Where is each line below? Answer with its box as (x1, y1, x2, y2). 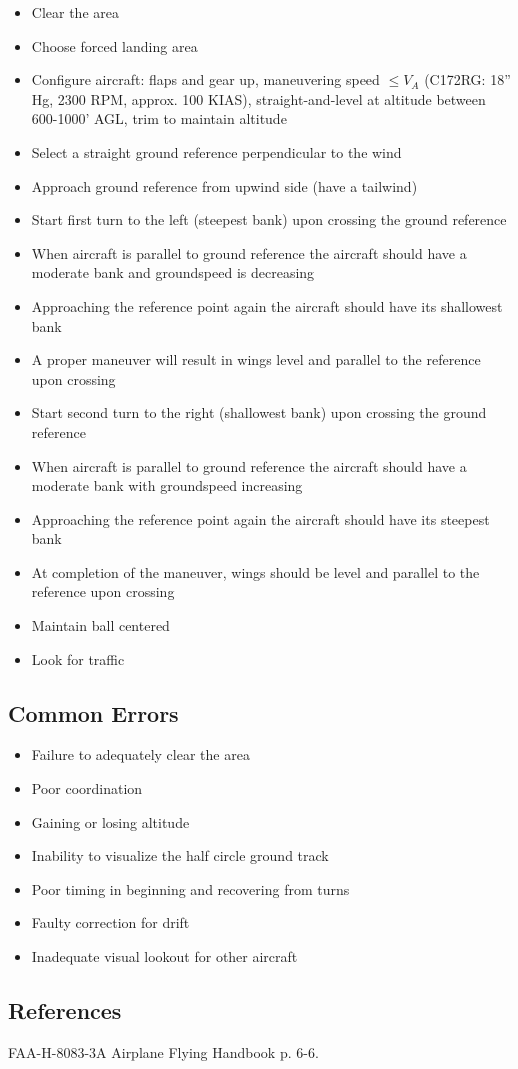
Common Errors (8, 697, 179, 728)
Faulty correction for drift (31, 912, 190, 933)
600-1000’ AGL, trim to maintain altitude (31, 108, 287, 129)
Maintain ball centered (31, 615, 170, 636)
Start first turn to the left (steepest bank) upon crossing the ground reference (31, 209, 507, 230)
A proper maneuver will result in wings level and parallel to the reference (31, 349, 481, 370)
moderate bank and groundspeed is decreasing (31, 262, 315, 283)
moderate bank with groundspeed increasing (31, 475, 303, 496)
